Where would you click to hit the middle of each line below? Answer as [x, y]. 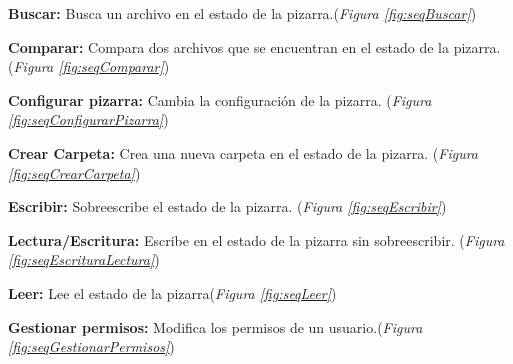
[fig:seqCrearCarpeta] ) [74, 172]
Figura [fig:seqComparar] [88, 66]
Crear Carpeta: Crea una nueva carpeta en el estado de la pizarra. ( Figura [243, 152]
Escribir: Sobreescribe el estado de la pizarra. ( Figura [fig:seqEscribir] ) [227, 206]
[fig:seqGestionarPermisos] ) [91, 346]
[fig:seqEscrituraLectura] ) [84, 259]
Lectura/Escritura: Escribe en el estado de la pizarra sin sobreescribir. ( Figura [256, 239]
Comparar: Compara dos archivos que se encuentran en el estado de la [228, 46]
